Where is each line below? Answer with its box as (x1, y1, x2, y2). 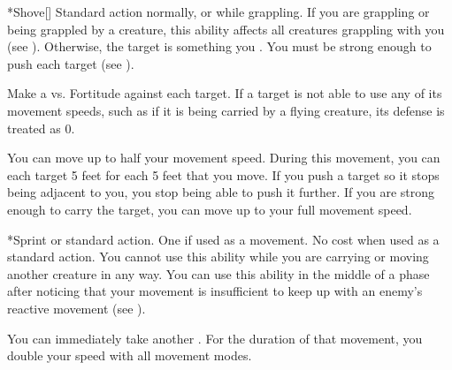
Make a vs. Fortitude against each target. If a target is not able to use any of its (7, 84, 442, 102)
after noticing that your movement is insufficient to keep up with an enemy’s (7, 282, 423, 300)
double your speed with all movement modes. (7, 346, 252, 365)
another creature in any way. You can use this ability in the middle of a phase (7, 264, 430, 283)
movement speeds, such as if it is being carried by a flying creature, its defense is (7, 101, 445, 119)
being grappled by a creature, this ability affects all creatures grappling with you (7, 19, 445, 38)
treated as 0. (7, 118, 75, 137)
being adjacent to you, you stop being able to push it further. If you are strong (7, 183, 435, 201)
